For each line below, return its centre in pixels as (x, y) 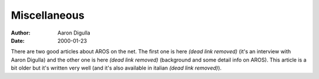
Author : (21, 33)
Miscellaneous (48, 15)
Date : (18, 40)
